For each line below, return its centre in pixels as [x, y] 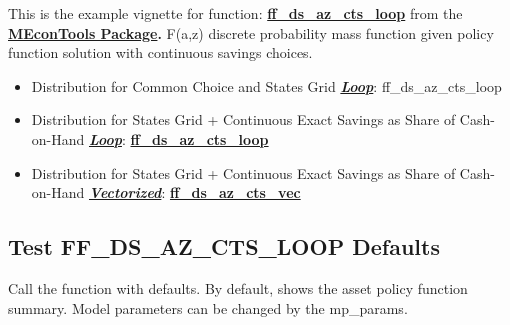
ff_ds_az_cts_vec [235, 192]
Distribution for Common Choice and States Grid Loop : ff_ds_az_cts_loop [266, 85]
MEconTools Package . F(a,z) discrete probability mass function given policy [251, 32]
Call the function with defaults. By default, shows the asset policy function [238, 287]
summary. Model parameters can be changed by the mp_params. [208, 307]
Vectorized [125, 192]
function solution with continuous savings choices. [160, 52]
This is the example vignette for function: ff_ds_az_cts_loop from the [235, 13]
